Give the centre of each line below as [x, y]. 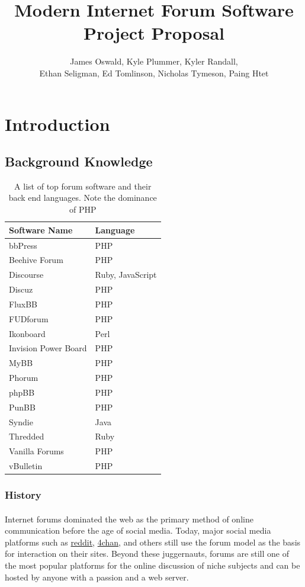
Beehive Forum [36, 260]
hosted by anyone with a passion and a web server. [97, 577]
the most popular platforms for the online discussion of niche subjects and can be [152, 565]
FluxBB [23, 304]
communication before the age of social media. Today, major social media [138, 530]
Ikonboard [27, 333]
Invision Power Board [48, 348]
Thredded [27, 436]
